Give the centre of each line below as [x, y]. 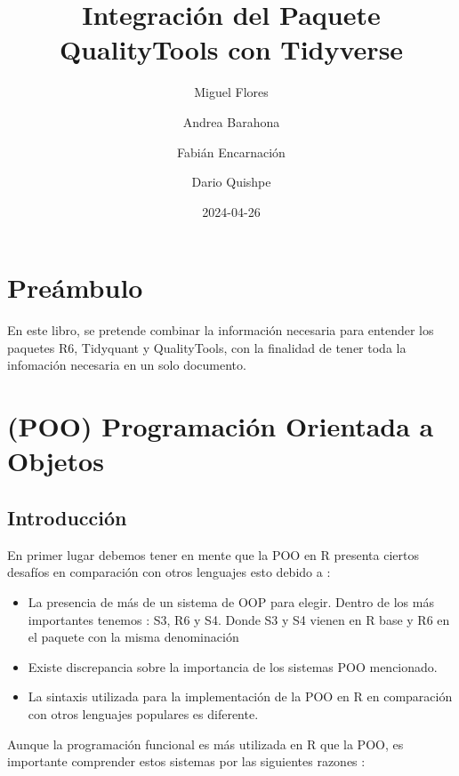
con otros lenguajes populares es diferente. [143, 713]
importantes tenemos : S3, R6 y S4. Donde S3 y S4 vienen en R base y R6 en [239, 619]
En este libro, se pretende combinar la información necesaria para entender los [221, 330]
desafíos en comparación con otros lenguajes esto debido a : [169, 572]
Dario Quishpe [231, 182]
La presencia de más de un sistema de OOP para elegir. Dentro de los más [231, 601]
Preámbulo [75, 288]
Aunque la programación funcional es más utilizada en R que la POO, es [205, 744]
